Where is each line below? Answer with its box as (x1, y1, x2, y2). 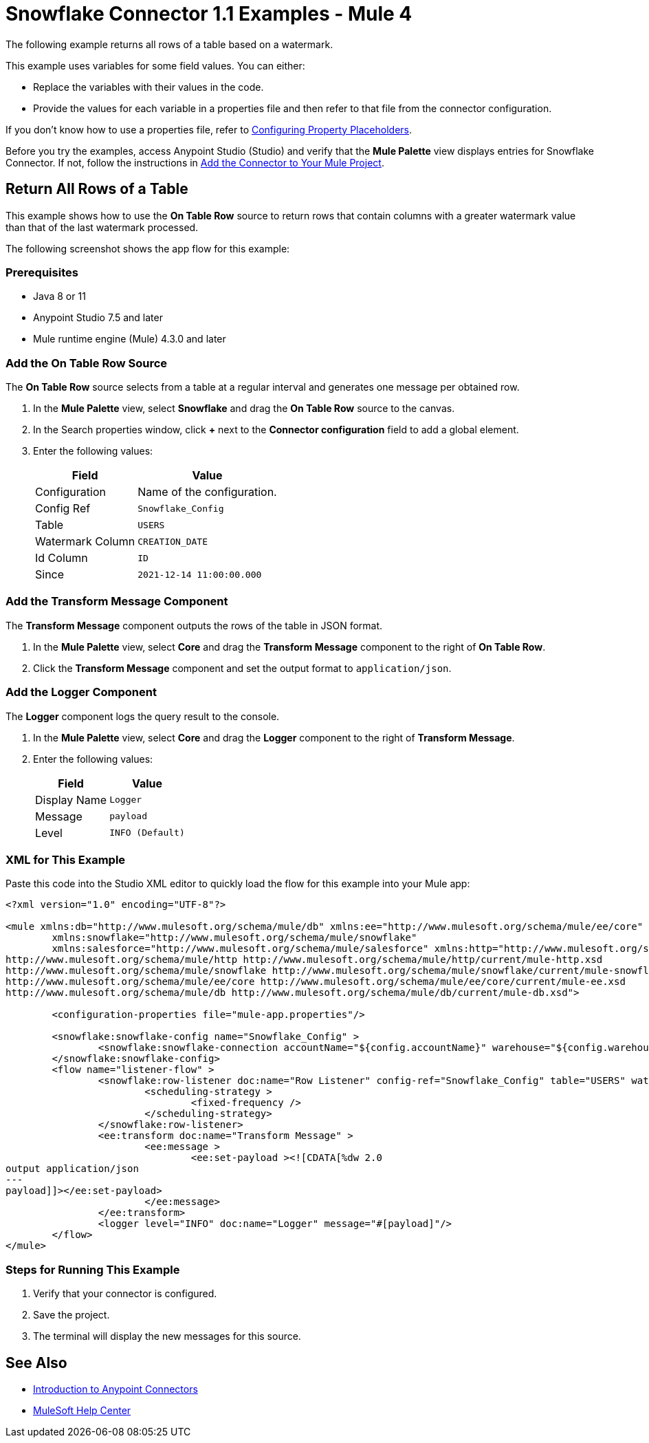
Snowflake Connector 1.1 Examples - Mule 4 (5, 2, 412, 25)
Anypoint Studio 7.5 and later (33, 312, 163, 324)
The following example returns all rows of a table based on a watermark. (5, 38, 333, 50)
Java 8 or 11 (33, 290, 86, 303)
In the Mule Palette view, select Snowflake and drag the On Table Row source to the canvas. (33, 402, 455, 415)
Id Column (35, 551, 88, 565)
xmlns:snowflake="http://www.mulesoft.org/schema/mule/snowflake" (52, 932, 417, 944)
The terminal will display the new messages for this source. (33, 1330, 301, 1343)
